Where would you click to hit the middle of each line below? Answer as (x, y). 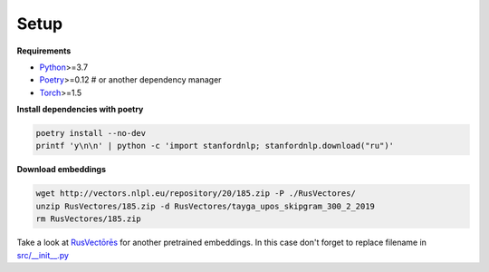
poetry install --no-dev (91, 133)
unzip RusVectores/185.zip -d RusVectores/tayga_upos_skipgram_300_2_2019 (206, 206)
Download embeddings (62, 170)
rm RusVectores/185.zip (89, 219)
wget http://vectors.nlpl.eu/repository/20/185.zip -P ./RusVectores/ (196, 194)
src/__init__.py (43, 255)
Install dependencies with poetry (80, 110)
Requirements (44, 51)
